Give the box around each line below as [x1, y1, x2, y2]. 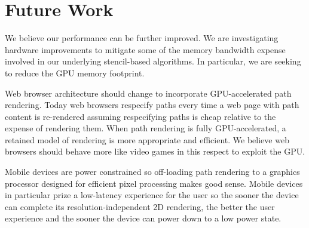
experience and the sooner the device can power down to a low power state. [5, 212, 282, 224]
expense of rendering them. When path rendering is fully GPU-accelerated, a [5, 122, 286, 134]
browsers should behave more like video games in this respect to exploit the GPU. [5, 145, 305, 158]
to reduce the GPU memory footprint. [5, 66, 145, 79]
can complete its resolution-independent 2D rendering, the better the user [5, 200, 275, 212]
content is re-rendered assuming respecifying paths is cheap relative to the [5, 110, 276, 122]
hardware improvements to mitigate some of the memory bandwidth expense [5, 43, 286, 56]
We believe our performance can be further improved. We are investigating [5, 32, 279, 44]
